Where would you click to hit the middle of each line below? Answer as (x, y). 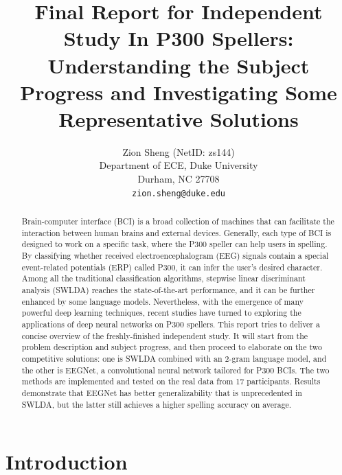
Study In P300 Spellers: (179, 38)
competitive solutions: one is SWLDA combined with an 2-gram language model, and (174, 358)
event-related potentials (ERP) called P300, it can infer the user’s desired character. (172, 267)
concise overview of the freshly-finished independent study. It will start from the (165, 335)
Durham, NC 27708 (179, 179)
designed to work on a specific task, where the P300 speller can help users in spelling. (174, 244)
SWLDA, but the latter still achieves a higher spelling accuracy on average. (157, 404)
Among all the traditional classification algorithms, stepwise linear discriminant (163, 278)
